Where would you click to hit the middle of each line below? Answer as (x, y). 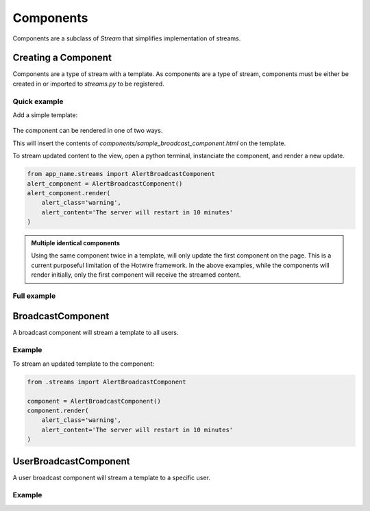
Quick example (38, 101)
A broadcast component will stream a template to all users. (96, 332)
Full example (34, 296)
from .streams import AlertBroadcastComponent (107, 382)
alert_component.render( (69, 193)
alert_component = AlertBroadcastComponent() (105, 184)
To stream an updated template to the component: (84, 364)
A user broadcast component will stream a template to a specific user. (111, 477)
